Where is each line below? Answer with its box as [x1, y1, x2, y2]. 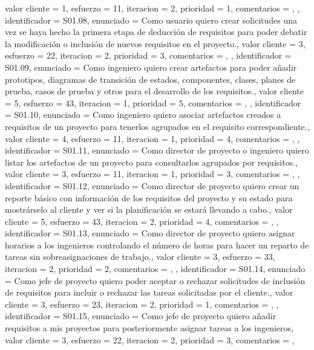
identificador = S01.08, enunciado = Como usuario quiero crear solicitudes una [5, 13, 298, 26]
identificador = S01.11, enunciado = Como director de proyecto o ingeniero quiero [5, 144, 309, 157]
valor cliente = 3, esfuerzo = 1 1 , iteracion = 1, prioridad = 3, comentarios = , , [5, 167, 300, 180]
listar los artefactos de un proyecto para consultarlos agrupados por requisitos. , [5, 155, 298, 168]
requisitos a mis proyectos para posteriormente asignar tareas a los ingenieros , [5, 322, 293, 334]
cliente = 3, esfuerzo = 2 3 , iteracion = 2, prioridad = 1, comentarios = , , [5, 297, 279, 310]
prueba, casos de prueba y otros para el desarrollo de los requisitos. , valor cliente [5, 85, 304, 97]
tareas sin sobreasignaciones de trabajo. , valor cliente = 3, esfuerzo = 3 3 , [5, 250, 275, 263]
